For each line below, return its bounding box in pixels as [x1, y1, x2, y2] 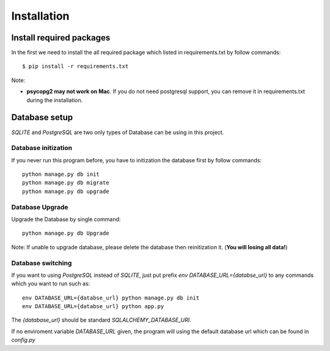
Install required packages [11, 32, 111, 43]
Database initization [11, 144, 73, 153]
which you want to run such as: [11, 280, 90, 287]
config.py [11, 336, 36, 344]
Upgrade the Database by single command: [11, 215, 121, 223]
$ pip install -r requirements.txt [22, 63, 129, 70]
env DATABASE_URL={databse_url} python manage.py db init [22, 294, 200, 301]
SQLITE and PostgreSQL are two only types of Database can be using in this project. [11, 129, 224, 136]
